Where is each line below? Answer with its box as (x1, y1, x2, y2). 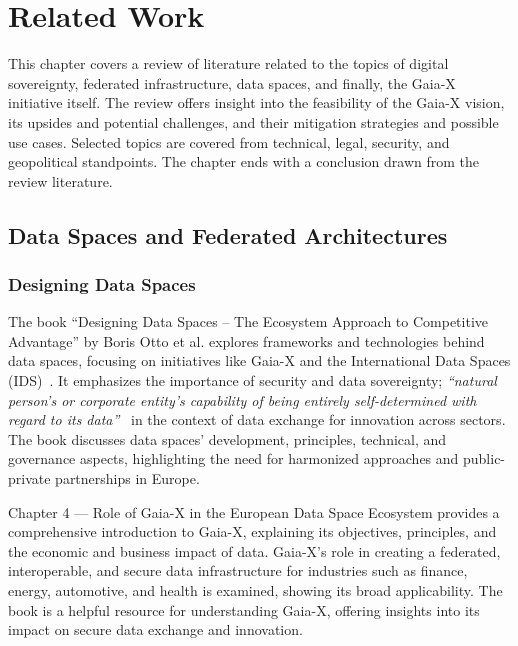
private (8, 468, 51, 489)
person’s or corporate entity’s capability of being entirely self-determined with (8, 389, 477, 410)
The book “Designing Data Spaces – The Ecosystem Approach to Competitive (8, 311, 489, 332)
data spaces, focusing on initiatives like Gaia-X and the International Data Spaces (8, 350, 511, 371)
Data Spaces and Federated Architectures (8, 219, 448, 250)
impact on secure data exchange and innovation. (8, 619, 303, 640)
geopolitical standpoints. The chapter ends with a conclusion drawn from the (8, 151, 480, 172)
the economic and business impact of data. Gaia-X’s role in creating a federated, (8, 540, 501, 561)
